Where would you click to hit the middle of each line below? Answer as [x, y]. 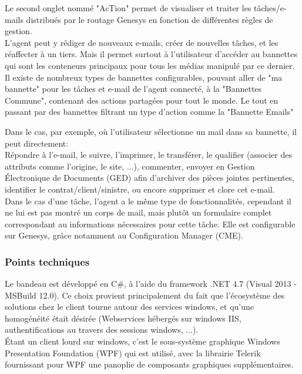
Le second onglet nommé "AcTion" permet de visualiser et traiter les [128, 8]
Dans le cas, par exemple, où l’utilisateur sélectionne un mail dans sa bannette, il [151, 131]
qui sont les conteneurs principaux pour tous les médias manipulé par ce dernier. [150, 65]
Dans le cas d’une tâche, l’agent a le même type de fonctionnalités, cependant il [148, 201]
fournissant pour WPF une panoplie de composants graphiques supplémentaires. [149, 364]
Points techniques [47, 261]
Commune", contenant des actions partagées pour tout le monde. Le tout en [142, 100]
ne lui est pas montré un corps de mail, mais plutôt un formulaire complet [138, 212]
